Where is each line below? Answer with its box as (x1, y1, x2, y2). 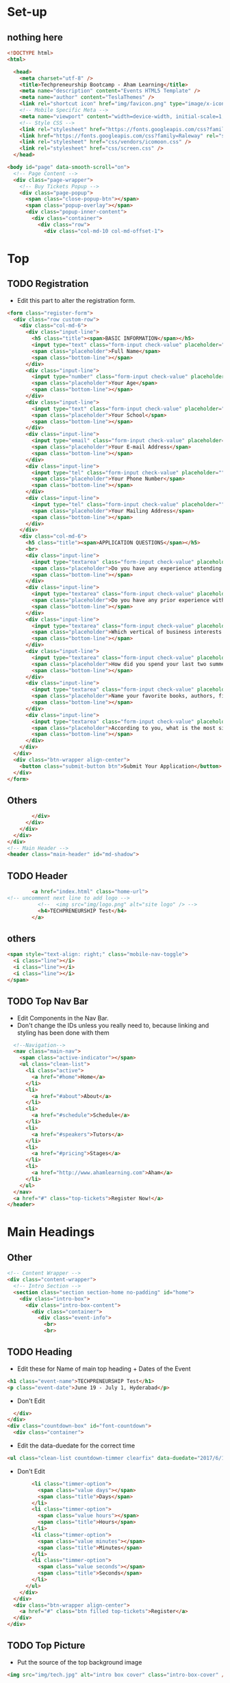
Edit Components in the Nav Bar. (16, 1014, 110, 1022)
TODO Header (7, 870, 68, 882)
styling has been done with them (16, 1028, 110, 1037)
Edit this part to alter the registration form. (16, 296, 136, 304)
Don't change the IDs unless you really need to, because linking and (16, 1021, 209, 1029)
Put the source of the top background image (16, 1658, 142, 1666)
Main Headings (7, 1224, 95, 1240)
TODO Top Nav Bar (7, 996, 89, 1007)
